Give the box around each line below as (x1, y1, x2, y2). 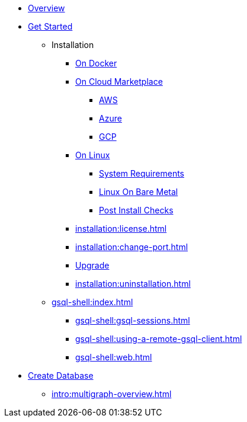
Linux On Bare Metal (99, 187, 178, 197)
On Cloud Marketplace (75, 76, 163, 87)
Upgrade (75, 260, 110, 270)
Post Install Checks (99, 205, 174, 215)
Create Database (28, 370, 94, 381)
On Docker (75, 58, 117, 68)
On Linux (75, 150, 110, 160)
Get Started (28, 21, 73, 31)
